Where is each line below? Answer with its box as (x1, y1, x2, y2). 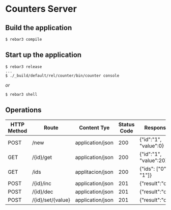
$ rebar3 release (5, 64, 42, 69)
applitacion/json (75, 168, 113, 175)
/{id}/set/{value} (32, 196, 70, 203)
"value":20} (139, 156, 167, 164)
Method (8, 127, 27, 134)
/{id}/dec (32, 188, 53, 195)
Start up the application (5, 50, 82, 59)
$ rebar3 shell (5, 92, 38, 97)
